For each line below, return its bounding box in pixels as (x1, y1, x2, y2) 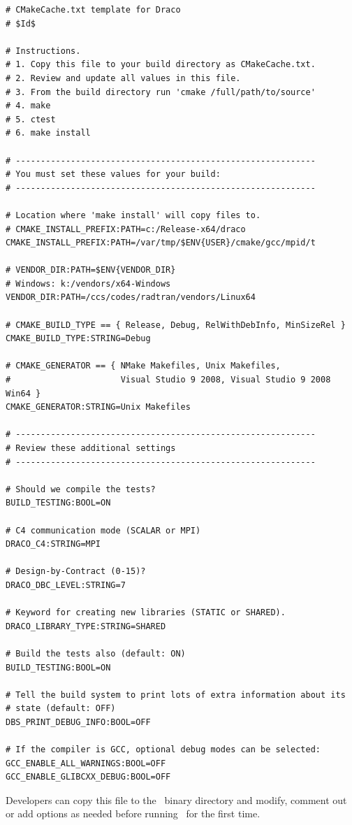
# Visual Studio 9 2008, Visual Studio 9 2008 (6, 375, 331, 385)
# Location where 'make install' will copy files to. (6, 210, 261, 220)
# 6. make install (6, 128, 91, 138)
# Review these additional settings (6, 443, 176, 453)
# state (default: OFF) (6, 703, 116, 714)
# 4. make (6, 101, 51, 111)
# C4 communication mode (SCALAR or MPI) (6, 525, 201, 536)
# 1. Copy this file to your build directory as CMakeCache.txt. (6, 59, 316, 70)
